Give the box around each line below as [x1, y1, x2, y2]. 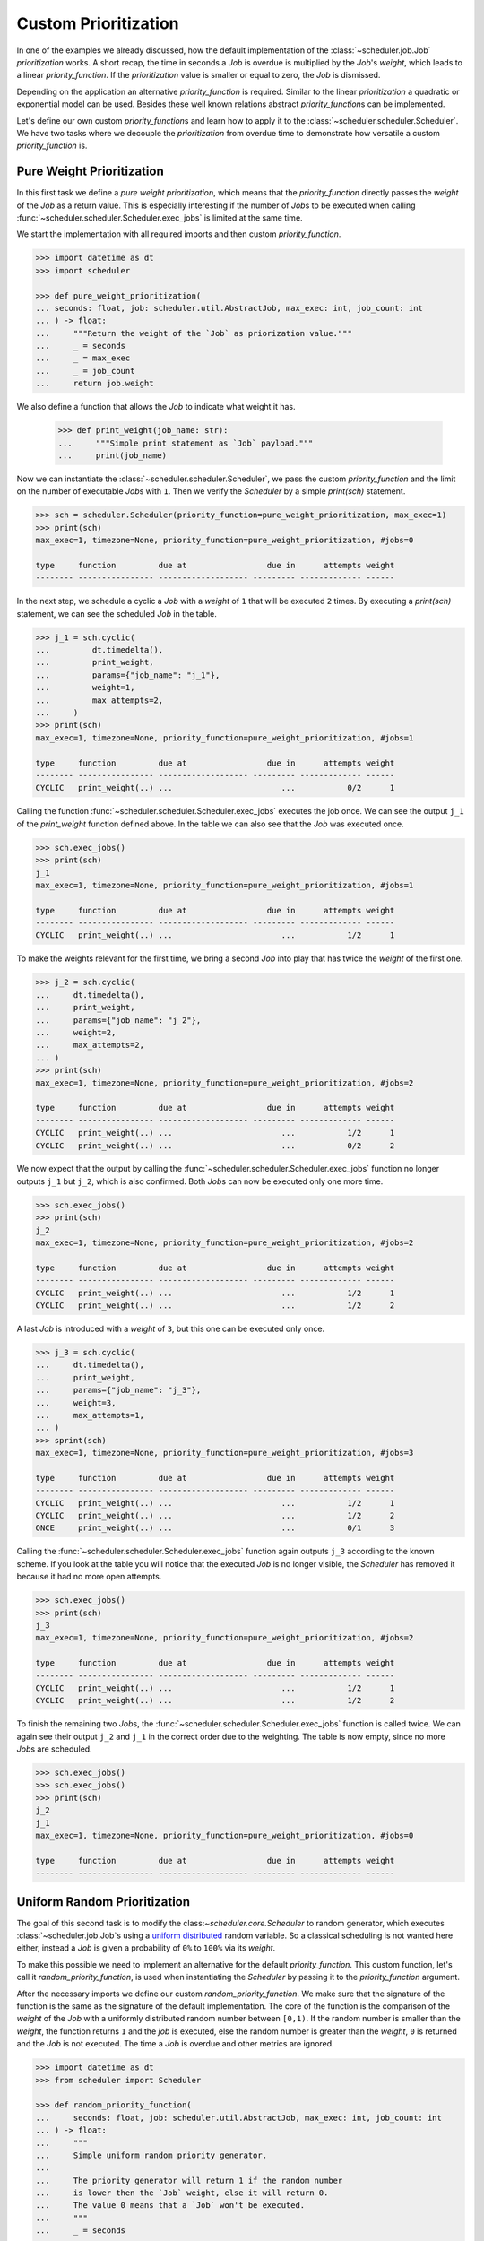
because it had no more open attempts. [16, 1571, 162, 1582]
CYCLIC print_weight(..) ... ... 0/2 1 [35, 783, 395, 793]
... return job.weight [35, 378, 154, 389]
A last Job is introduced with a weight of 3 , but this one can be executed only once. [16, 1323, 325, 1334]
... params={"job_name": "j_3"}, [35, 1385, 202, 1396]
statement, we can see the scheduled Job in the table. [16, 608, 217, 619]
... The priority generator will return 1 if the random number [35, 2175, 343, 2185]
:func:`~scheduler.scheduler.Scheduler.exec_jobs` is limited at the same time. [16, 212, 304, 223]
